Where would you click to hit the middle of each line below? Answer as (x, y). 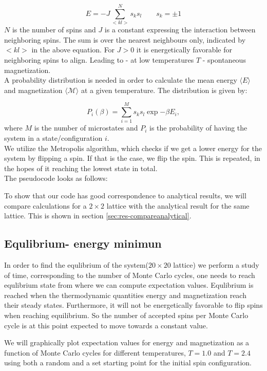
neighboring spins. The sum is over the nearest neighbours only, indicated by (125, 39)
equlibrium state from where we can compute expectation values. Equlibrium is (129, 285)
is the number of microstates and (86, 128)
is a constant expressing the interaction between (180, 30)
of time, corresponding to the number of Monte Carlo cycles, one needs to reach (130, 275)
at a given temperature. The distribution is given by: (164, 90)
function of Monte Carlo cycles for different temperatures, (95, 352)
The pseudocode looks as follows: (56, 178)
